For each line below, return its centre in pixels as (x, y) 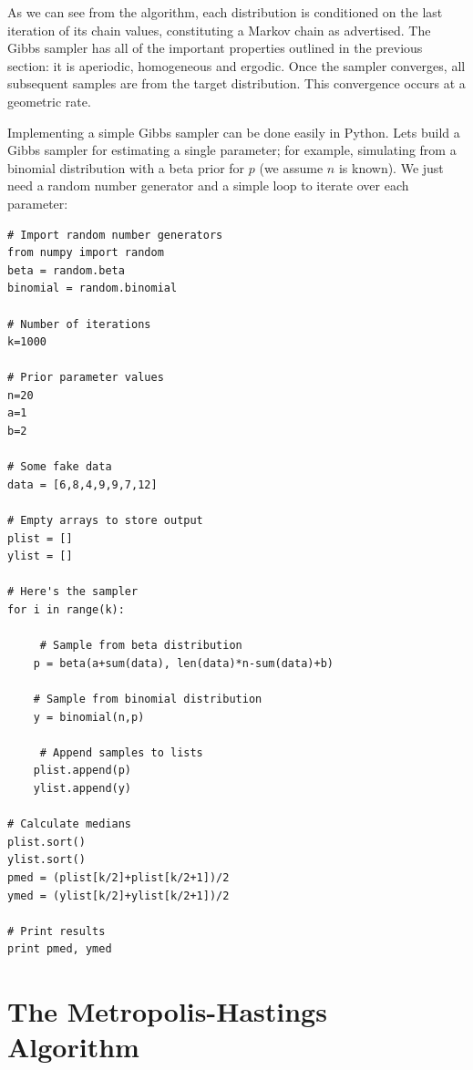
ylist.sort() (46, 860)
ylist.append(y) (82, 788)
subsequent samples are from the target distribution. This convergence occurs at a (236, 83)
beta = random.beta (66, 270)
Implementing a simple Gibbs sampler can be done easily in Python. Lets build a (234, 132)
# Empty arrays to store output (105, 521)
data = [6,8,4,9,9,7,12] (82, 484)
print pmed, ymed (60, 949)
